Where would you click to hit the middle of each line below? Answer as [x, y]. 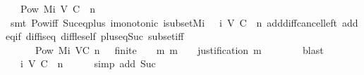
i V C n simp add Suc [88, 63]
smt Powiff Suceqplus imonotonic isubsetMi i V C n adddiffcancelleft [174, 22]
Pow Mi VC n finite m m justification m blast [179, 49]
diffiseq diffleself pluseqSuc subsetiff [105, 36]
